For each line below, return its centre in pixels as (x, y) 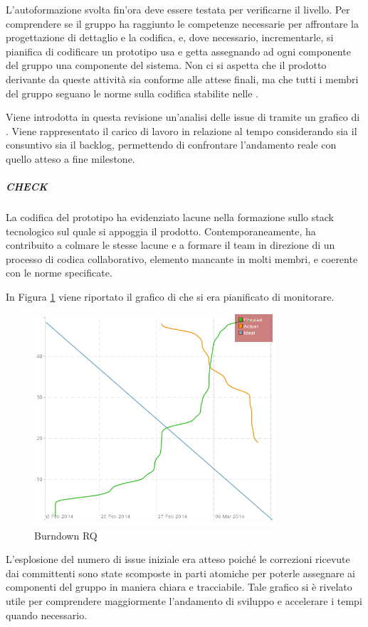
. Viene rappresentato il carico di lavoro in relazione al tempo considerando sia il (182, 130)
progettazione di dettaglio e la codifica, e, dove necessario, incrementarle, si (170, 37)
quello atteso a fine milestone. (70, 158)
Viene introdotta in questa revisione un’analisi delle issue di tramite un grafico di (183, 117)
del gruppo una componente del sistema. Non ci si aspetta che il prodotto (166, 65)
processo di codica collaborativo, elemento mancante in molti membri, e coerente (182, 258)
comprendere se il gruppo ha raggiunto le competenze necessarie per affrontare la (182, 23)
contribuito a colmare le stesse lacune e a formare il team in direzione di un (170, 245)
